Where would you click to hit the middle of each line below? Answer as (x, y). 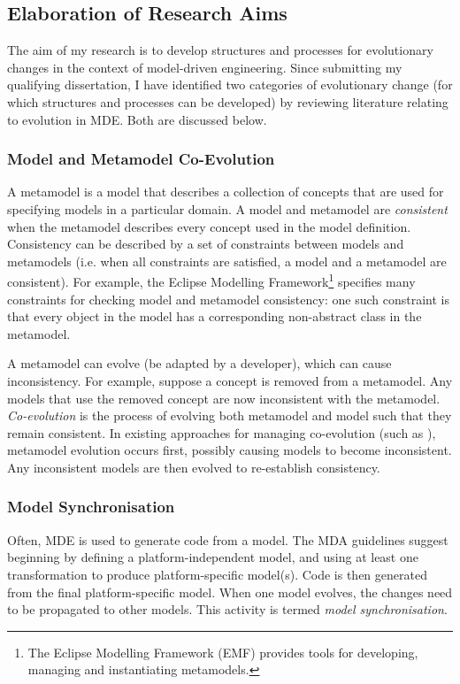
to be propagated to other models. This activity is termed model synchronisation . (227, 609)
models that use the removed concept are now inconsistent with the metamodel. (224, 398)
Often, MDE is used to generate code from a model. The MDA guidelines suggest (228, 539)
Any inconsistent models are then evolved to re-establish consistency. (194, 467)
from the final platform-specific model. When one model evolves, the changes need (230, 592)
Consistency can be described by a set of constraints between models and (206, 244)
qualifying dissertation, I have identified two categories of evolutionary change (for (230, 85)
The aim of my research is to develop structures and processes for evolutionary (220, 50)
